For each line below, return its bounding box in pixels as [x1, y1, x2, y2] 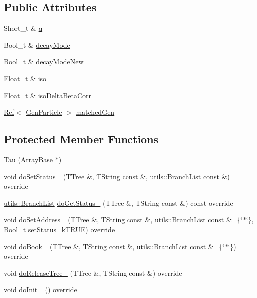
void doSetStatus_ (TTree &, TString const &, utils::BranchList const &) [4, 171, 230, 181]
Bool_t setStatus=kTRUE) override [4, 224, 115, 234]
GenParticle [26, 107, 62, 117]
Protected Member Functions [4, 131, 159, 147]
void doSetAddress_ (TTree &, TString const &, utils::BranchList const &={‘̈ [4, 214, 243, 225]
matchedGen [76, 107, 115, 117]
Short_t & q [4, 23, 43, 33]
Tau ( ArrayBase [4, 154, 53, 164]
